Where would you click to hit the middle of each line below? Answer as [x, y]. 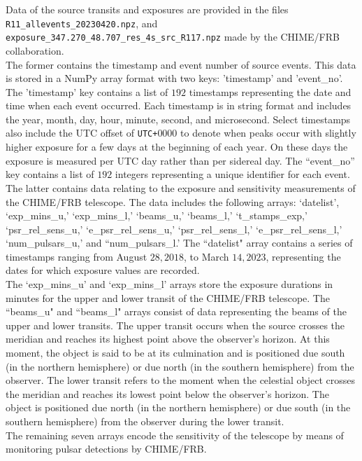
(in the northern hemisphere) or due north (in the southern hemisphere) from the [180, 366]
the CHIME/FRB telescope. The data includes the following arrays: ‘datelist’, [173, 201]
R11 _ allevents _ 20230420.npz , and [82, 23]
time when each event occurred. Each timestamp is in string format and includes [179, 105]
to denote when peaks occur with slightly [268, 133]
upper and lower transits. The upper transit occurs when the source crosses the [175, 325]
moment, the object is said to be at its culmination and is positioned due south [175, 353]
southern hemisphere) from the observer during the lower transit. [145, 421]
